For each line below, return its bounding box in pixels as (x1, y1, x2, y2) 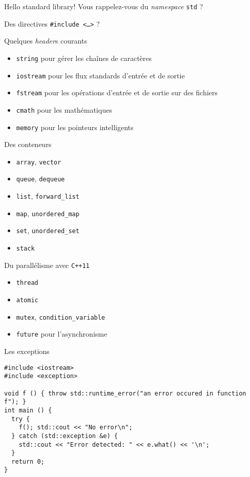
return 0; (11, 458, 45, 465)
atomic (16, 297, 38, 304)
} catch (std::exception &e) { (11, 432, 118, 440)
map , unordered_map (16, 208, 79, 218)
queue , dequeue (16, 173, 65, 184)
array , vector (16, 156, 61, 167)
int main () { (4, 406, 52, 414)
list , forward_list (16, 191, 79, 201)
